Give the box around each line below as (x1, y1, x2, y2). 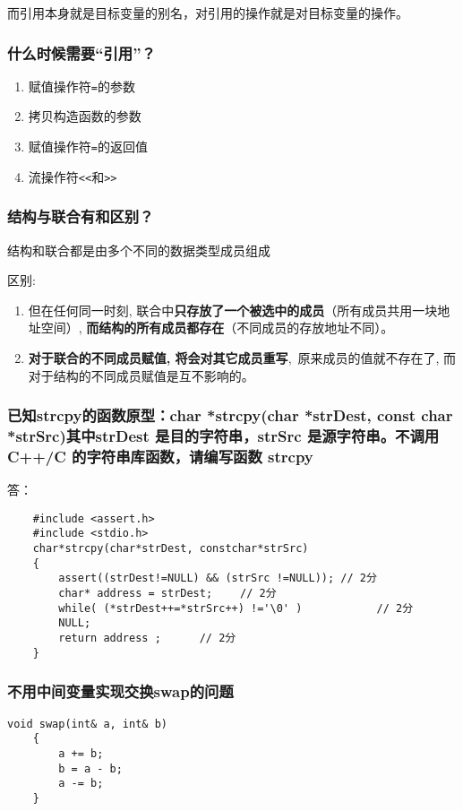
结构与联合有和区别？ (7, 205, 154, 228)
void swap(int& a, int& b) (7, 717, 167, 730)
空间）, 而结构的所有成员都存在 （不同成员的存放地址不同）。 (40, 318, 394, 337)
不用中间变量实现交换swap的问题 (7, 680, 234, 703)
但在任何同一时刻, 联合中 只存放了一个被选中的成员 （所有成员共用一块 (28, 300, 438, 319)
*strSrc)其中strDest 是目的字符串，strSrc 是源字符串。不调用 (7, 425, 440, 446)
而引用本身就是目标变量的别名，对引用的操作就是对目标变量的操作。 (7, 4, 408, 22)
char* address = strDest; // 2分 (58, 587, 277, 600)
